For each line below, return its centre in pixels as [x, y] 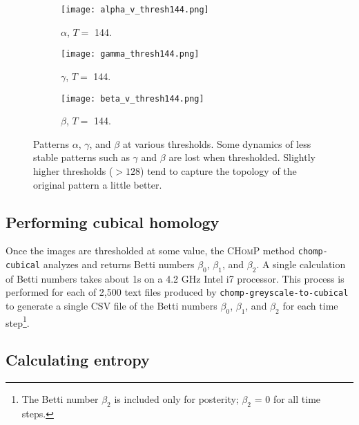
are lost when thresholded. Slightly [242, 157]
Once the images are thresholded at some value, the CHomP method [151, 251]
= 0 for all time [288, 399]
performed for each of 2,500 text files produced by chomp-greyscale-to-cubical [177, 292]
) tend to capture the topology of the [219, 170]
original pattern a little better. [98, 184]
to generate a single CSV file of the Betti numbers [111, 306]
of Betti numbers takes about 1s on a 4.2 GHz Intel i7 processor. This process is [175, 278]
